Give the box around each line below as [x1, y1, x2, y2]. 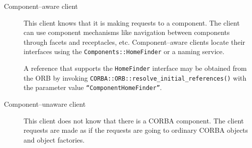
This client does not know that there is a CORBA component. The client [24, 115, 244, 125]
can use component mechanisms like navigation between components [24, 27, 230, 37]
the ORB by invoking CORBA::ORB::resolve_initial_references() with [24, 72, 247, 83]
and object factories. [24, 134, 85, 145]
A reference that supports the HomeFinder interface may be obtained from [24, 63, 247, 73]
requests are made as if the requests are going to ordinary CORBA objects [24, 125, 248, 135]
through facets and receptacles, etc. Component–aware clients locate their [24, 36, 246, 47]
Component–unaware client [4, 99, 86, 109]
